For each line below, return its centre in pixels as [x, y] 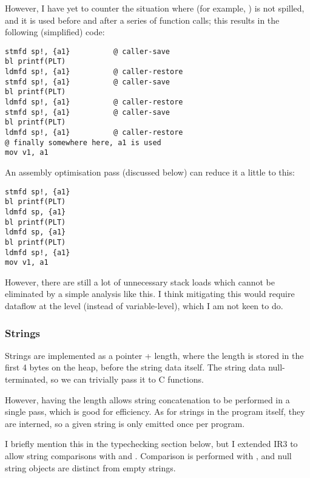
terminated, [26, 379]
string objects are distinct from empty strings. [90, 467]
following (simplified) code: [55, 32]
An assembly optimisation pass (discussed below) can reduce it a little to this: [150, 172]
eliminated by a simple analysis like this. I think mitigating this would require [150, 294]
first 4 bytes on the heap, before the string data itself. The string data [135, 367]
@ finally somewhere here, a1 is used [83, 142]
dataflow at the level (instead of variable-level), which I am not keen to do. [144, 306]
